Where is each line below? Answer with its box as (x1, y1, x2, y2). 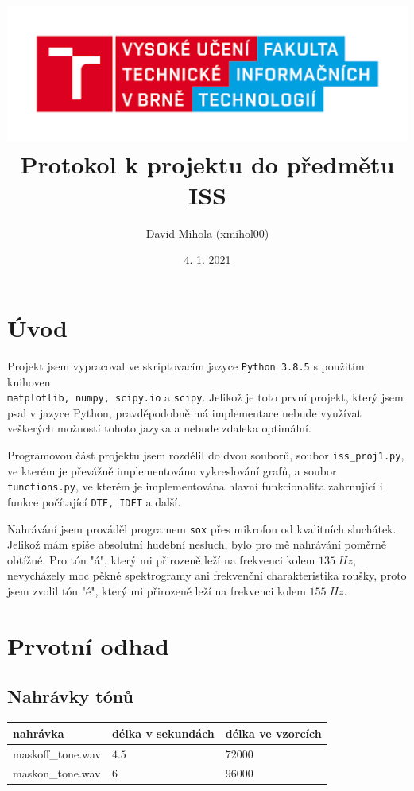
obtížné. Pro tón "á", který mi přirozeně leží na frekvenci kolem (7, 551, 315, 568)
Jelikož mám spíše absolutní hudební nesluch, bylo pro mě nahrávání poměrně (7, 536, 387, 553)
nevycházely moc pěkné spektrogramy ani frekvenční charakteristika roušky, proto (7, 567, 407, 584)
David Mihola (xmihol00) (145, 224, 269, 241)
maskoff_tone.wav (13, 745, 101, 762)
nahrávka (13, 724, 64, 741)
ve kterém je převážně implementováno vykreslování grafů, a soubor (7, 462, 337, 479)
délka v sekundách (111, 724, 215, 741)
